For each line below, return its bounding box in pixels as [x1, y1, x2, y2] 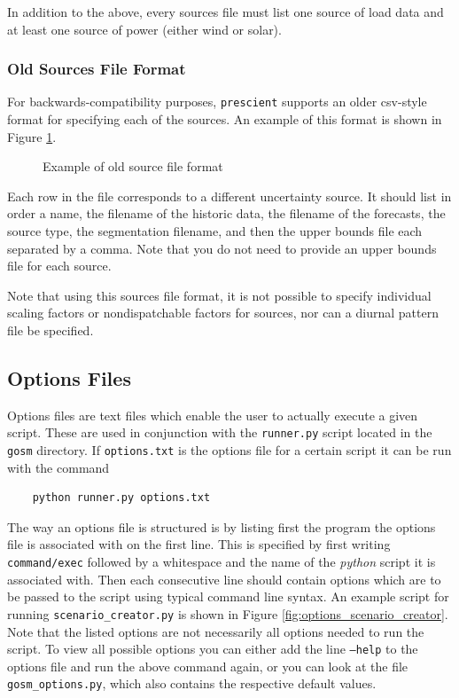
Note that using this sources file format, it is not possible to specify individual [7, 286, 432, 304]
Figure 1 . [7, 127, 57, 145]
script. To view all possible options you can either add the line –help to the [7, 639, 418, 658]
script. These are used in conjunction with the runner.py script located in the [7, 423, 432, 442]
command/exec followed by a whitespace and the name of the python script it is [7, 553, 436, 571]
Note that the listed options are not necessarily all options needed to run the [7, 622, 424, 640]
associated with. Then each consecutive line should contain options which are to [7, 569, 441, 588]
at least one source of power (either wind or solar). [7, 20, 282, 38]
